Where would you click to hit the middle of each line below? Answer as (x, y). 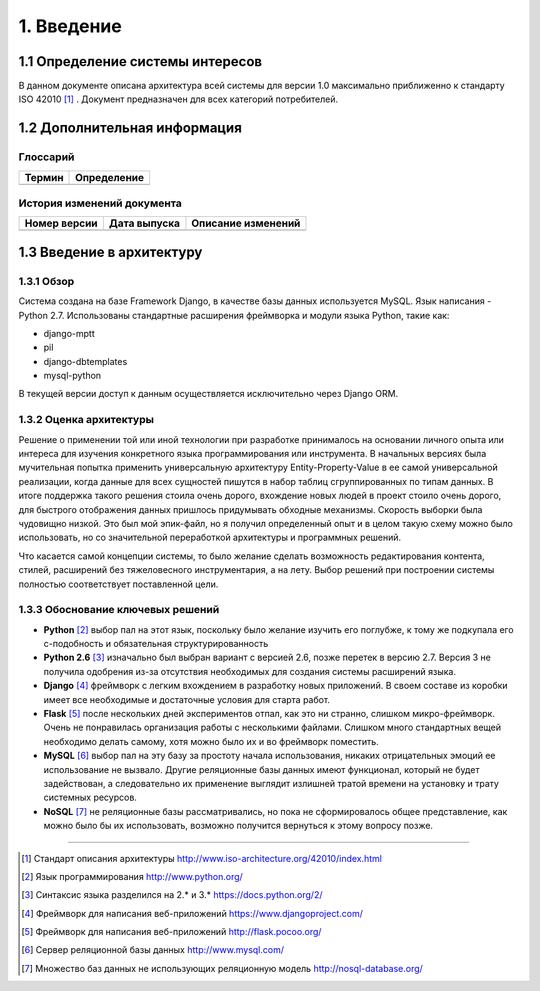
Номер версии (61, 223)
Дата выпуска (144, 223)
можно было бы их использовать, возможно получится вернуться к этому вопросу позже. (238, 826)
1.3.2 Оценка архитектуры (86, 420)
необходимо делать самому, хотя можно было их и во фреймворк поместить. (211, 741)
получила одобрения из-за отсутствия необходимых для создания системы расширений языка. (250, 671)
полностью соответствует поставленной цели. (118, 584)
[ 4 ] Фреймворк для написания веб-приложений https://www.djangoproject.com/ (192, 913)
